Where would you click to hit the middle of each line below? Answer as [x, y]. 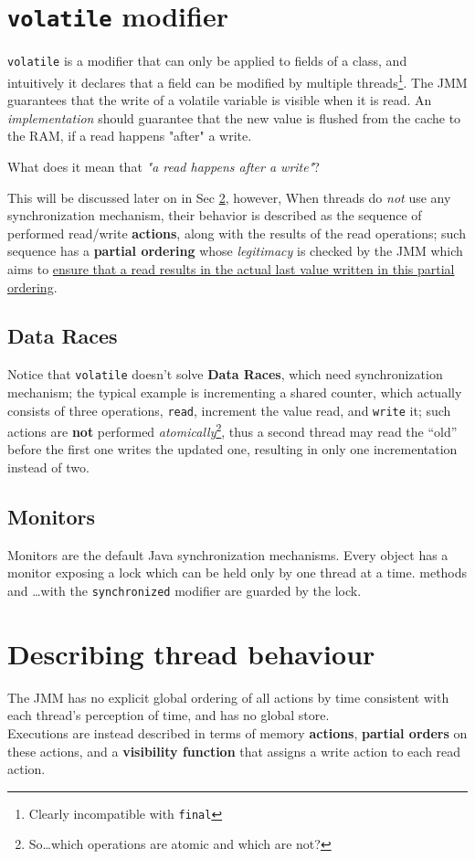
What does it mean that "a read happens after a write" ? [164, 166]
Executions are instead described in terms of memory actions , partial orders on [237, 733]
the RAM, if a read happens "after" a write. [130, 136]
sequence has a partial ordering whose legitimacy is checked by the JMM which [235, 251]
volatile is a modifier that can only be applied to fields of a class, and [207, 61]
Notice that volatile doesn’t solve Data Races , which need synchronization [225, 374]
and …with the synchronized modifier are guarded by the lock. [185, 591]
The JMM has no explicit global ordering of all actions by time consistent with [228, 697]
